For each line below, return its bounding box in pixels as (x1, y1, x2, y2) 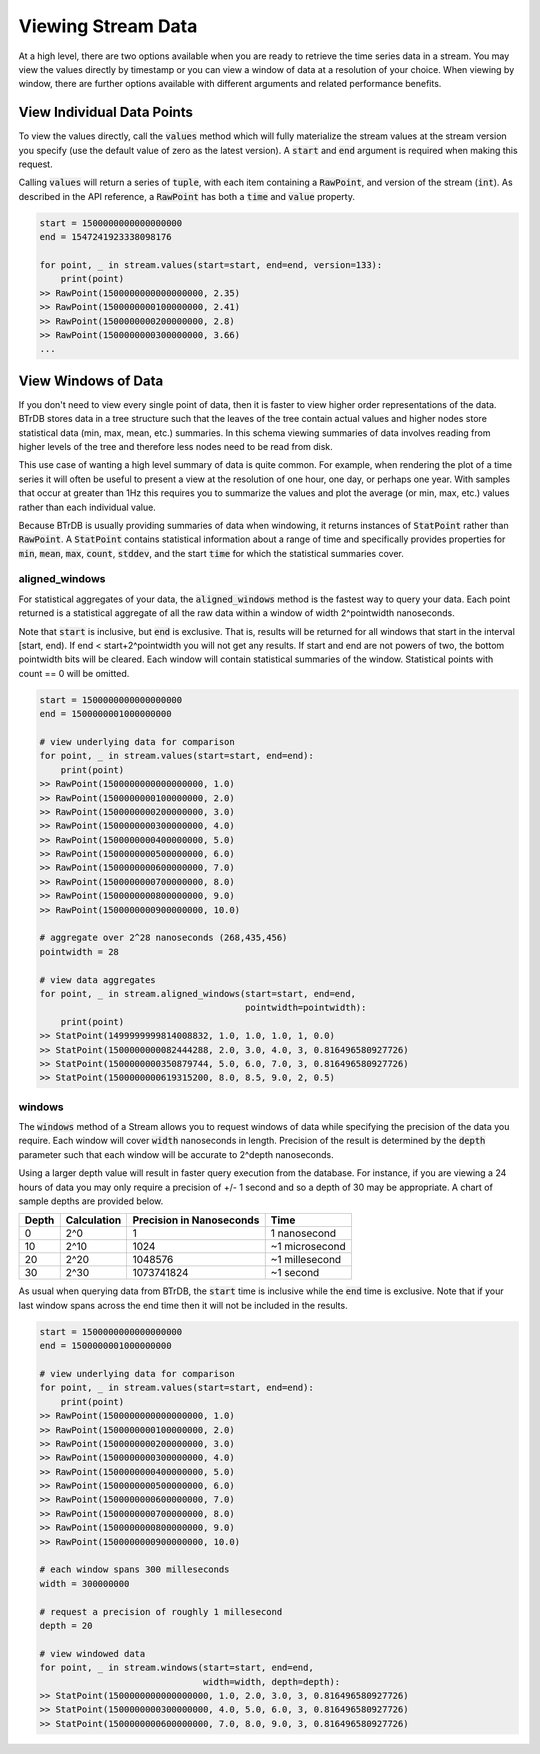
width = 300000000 (39, 1578, 130, 1589)
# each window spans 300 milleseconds (39, 1564, 230, 1575)
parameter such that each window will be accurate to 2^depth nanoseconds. (18, 1148, 334, 1160)
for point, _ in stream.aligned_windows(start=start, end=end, (39, 988, 357, 999)
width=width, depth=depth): (202, 1676, 341, 1687)
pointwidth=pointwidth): (245, 1002, 367, 1014)
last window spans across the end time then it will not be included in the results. (18, 1299, 349, 1311)
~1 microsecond (270, 1240, 347, 1254)
